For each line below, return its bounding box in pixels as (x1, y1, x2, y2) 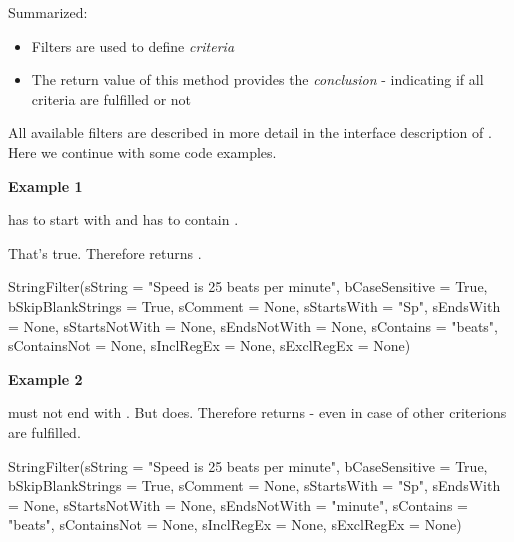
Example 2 (8, 368, 83, 389)
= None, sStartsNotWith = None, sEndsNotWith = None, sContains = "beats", (8, 315, 498, 336)
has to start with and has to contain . (8, 209, 239, 230)
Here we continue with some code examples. (8, 141, 277, 162)
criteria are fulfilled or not (31, 88, 192, 109)
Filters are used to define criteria (31, 35, 235, 56)
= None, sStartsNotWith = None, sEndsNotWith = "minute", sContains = (8, 494, 468, 515)
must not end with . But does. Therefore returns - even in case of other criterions (8, 402, 507, 423)
